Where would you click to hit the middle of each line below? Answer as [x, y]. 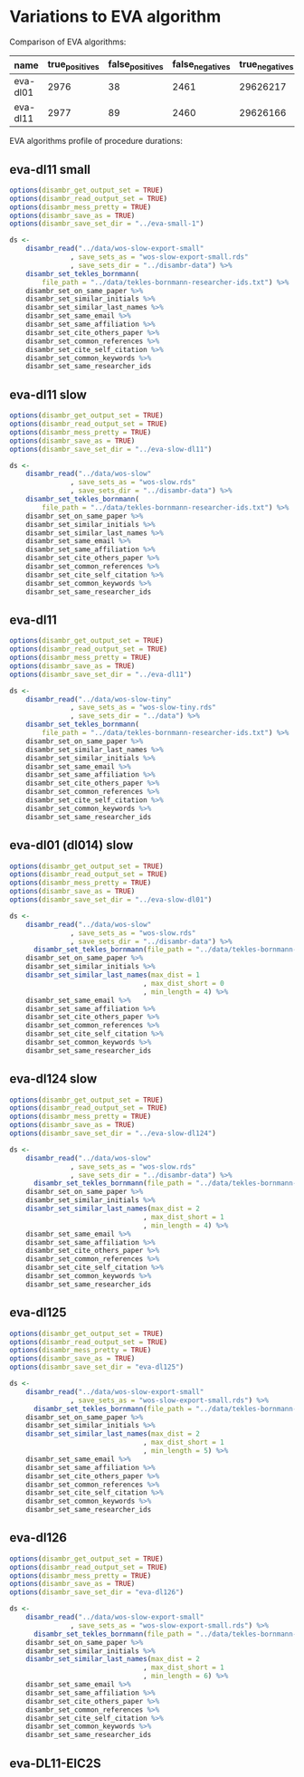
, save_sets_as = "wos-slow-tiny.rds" [143, 708]
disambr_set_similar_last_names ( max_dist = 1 [113, 975]
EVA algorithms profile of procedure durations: [96, 141]
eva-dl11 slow [48, 394]
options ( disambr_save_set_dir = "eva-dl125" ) [96, 1367]
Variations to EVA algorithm [115, 17]
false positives [136, 65]
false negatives [201, 65]
